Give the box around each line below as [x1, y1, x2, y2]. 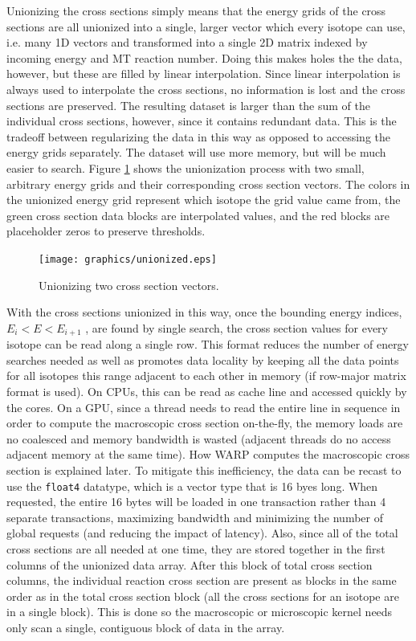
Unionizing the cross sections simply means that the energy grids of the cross [6, 2, 386, 18]
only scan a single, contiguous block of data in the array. [6, 619, 285, 635]
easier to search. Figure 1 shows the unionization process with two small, [6, 159, 365, 176]
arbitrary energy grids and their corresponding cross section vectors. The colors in [6, 175, 410, 192]
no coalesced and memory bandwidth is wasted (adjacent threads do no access [6, 430, 391, 447]
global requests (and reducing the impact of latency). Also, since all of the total [6, 525, 398, 541]
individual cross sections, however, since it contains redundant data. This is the [6, 112, 397, 129]
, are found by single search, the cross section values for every [85, 319, 388, 336]
